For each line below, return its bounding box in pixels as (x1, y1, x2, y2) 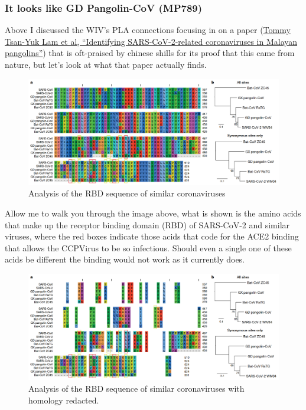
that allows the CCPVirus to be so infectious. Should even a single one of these (5, 241, 292, 254)
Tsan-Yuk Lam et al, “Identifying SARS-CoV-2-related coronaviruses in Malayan (5, 35, 298, 47)
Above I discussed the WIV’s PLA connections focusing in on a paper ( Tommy (5, 24, 291, 36)
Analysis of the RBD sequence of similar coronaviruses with (28, 382, 245, 394)
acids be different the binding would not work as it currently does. (5, 253, 245, 265)
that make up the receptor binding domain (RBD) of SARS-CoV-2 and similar (5, 218, 290, 231)
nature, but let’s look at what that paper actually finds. (5, 58, 207, 70)
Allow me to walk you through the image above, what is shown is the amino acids (5, 207, 301, 219)
